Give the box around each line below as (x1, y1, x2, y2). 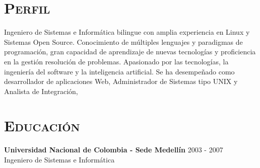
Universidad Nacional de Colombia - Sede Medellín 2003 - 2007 (4, 144, 223, 155)
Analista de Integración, (4, 86, 78, 96)
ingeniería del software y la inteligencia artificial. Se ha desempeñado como (4, 66, 235, 76)
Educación (4, 115, 80, 136)
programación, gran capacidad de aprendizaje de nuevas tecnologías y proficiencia (4, 46, 256, 57)
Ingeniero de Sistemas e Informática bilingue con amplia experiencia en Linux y (4, 27, 250, 37)
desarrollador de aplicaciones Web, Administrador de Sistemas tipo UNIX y (4, 76, 238, 87)
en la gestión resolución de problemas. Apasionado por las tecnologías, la (4, 56, 229, 66)
